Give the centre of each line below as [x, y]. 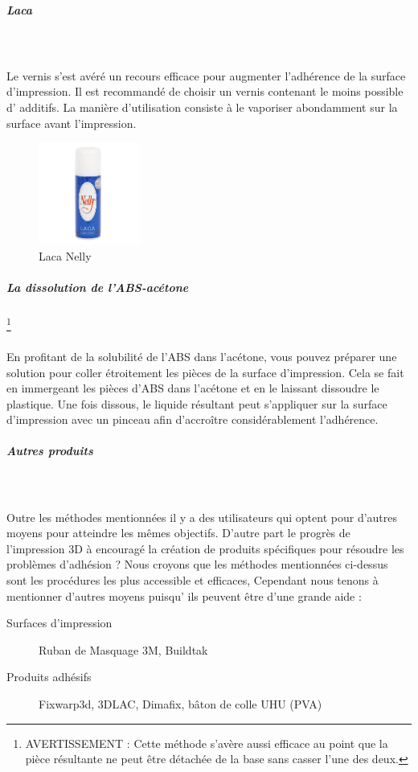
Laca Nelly [65, 255]
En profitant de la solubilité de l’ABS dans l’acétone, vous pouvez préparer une [202, 356]
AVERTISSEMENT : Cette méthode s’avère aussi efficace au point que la [207, 743]
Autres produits [50, 451]
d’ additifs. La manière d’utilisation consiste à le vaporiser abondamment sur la [202, 107]
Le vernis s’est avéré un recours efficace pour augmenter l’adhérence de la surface [206, 75]
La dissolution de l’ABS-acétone [98, 287]
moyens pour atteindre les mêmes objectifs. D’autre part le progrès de [178, 533]
